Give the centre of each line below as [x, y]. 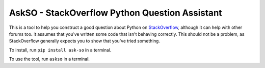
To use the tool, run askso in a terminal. [50, 59]
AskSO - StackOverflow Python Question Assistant [116, 13]
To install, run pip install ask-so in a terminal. [60, 50]
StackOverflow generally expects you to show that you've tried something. [85, 41]
